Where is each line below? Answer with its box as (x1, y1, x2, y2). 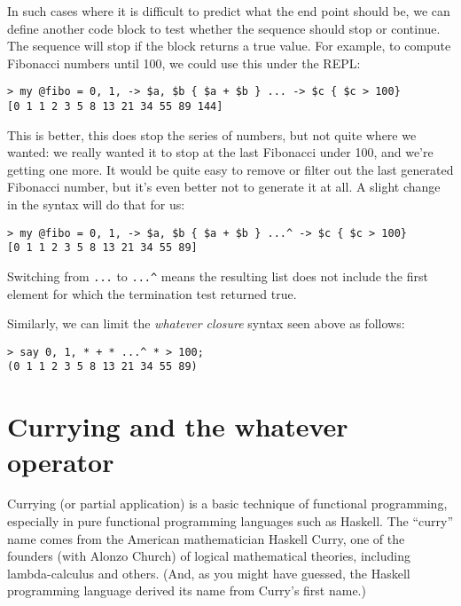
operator (7, 443, 114, 479)
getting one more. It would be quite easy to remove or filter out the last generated (7, 160, 454, 178)
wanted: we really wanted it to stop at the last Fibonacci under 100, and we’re (7, 143, 434, 161)
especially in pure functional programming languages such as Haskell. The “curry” (7, 512, 454, 531)
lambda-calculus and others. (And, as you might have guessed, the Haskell (7, 563, 410, 582)
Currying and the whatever (7, 408, 348, 445)
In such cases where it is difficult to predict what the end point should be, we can (7, 2, 450, 20)
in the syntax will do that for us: (7, 195, 185, 214)
